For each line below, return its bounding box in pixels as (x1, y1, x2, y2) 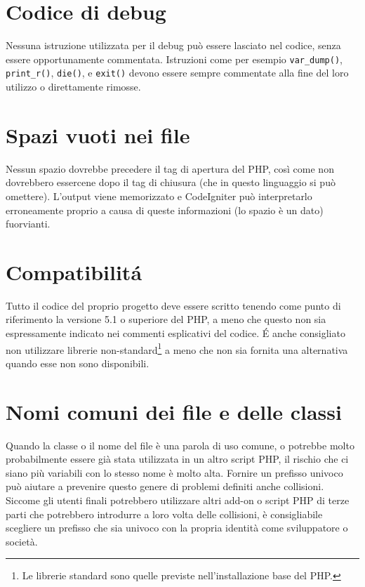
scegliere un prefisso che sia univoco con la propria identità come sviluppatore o (6, 520, 348, 535)
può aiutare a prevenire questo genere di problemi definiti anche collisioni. (6, 479, 324, 494)
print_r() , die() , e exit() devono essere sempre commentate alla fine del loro (6, 65, 349, 80)
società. (6, 534, 38, 548)
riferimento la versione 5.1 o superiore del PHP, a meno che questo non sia (6, 312, 326, 327)
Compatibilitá (6, 257, 142, 286)
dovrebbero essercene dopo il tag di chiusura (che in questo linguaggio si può (6, 175, 336, 190)
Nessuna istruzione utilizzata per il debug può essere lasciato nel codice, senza (6, 38, 341, 53)
